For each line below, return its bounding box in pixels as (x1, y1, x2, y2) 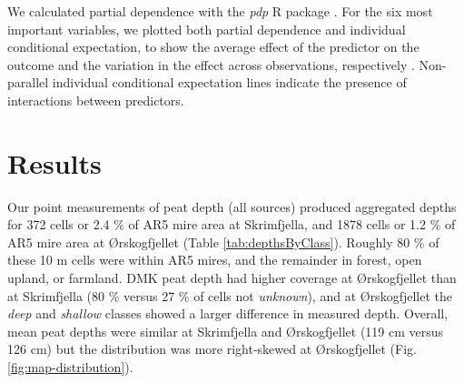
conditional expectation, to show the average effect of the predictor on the (7, 37, 420, 56)
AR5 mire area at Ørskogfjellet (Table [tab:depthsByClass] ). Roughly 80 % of (7, 232, 439, 251)
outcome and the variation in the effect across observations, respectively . (7, 55, 415, 74)
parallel (7, 73, 49, 92)
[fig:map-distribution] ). (7, 358, 133, 377)
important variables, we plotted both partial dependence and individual (7, 19, 406, 38)
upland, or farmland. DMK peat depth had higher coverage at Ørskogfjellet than (7, 268, 457, 287)
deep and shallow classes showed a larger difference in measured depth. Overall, (7, 304, 449, 323)
